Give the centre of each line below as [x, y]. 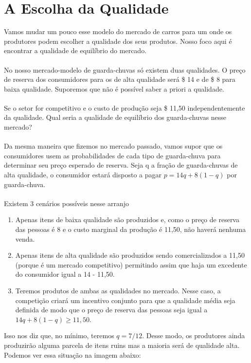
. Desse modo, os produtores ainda [194, 335]
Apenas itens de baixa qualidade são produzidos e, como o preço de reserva [127, 220]
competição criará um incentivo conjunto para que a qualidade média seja [125, 300]
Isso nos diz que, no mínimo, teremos [59, 335]
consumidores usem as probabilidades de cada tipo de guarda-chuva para [112, 155]
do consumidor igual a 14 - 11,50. [65, 274]
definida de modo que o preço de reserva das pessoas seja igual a [111, 310]
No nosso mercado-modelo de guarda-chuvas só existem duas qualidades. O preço [125, 69]
